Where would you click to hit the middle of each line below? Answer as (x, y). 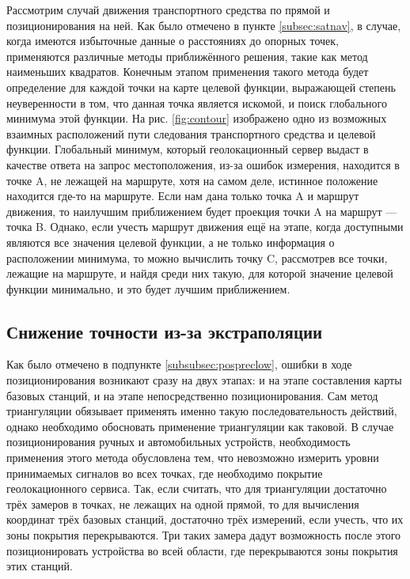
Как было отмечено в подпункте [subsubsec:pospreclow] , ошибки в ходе (179, 364)
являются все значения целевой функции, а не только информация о (171, 242)
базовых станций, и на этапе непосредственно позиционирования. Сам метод (192, 395)
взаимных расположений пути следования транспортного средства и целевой (191, 133)
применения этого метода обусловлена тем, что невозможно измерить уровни (193, 458)
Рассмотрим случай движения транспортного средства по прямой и (168, 9)
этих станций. (40, 566)
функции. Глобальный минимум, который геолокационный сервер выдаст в (188, 149)
